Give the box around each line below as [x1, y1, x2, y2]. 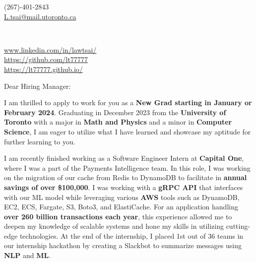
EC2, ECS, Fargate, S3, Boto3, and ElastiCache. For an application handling [4, 201, 238, 212]
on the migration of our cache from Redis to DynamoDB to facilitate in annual [4, 172, 247, 183]
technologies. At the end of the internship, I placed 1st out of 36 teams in [19, 230, 244, 241]
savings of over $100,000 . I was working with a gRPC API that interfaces [4, 182, 243, 192]
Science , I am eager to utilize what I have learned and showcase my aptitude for [4, 126, 251, 136]
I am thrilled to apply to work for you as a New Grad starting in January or [4, 97, 252, 108]
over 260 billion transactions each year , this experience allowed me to [4, 211, 232, 221]
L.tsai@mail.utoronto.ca [4, 11, 76, 21]
